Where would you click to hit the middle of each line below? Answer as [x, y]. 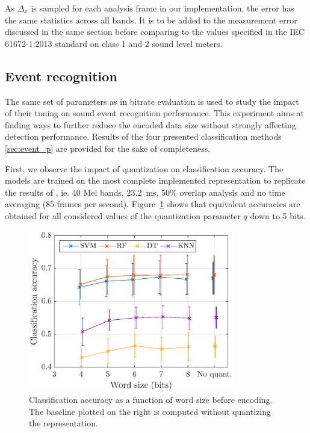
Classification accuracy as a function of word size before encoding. [151, 400]
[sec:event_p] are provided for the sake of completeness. [108, 148]
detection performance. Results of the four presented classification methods [143, 136]
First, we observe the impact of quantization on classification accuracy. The [144, 168]
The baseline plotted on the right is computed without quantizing [150, 411]
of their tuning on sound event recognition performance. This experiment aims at [155, 113]
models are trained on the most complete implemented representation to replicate [155, 180]
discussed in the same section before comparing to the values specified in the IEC [155, 32]
